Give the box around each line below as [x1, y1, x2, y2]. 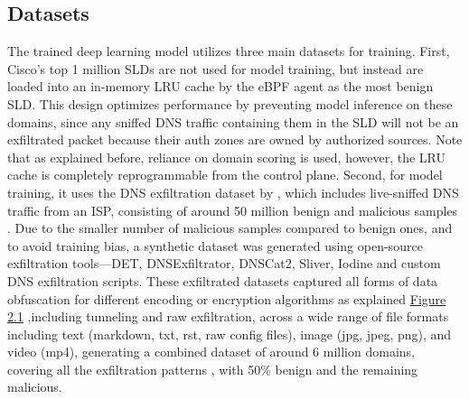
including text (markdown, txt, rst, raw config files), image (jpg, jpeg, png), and [7, 324, 452, 343]
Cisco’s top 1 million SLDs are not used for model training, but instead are [7, 59, 424, 78]
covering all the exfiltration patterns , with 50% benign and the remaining [7, 359, 418, 378]
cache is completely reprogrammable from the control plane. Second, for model [7, 165, 443, 184]
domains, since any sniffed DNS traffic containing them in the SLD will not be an [7, 112, 459, 131]
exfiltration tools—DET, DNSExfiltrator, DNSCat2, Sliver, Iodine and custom [7, 254, 441, 273]
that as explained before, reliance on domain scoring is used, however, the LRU [7, 147, 446, 166]
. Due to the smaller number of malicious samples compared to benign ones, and [7, 218, 453, 237]
